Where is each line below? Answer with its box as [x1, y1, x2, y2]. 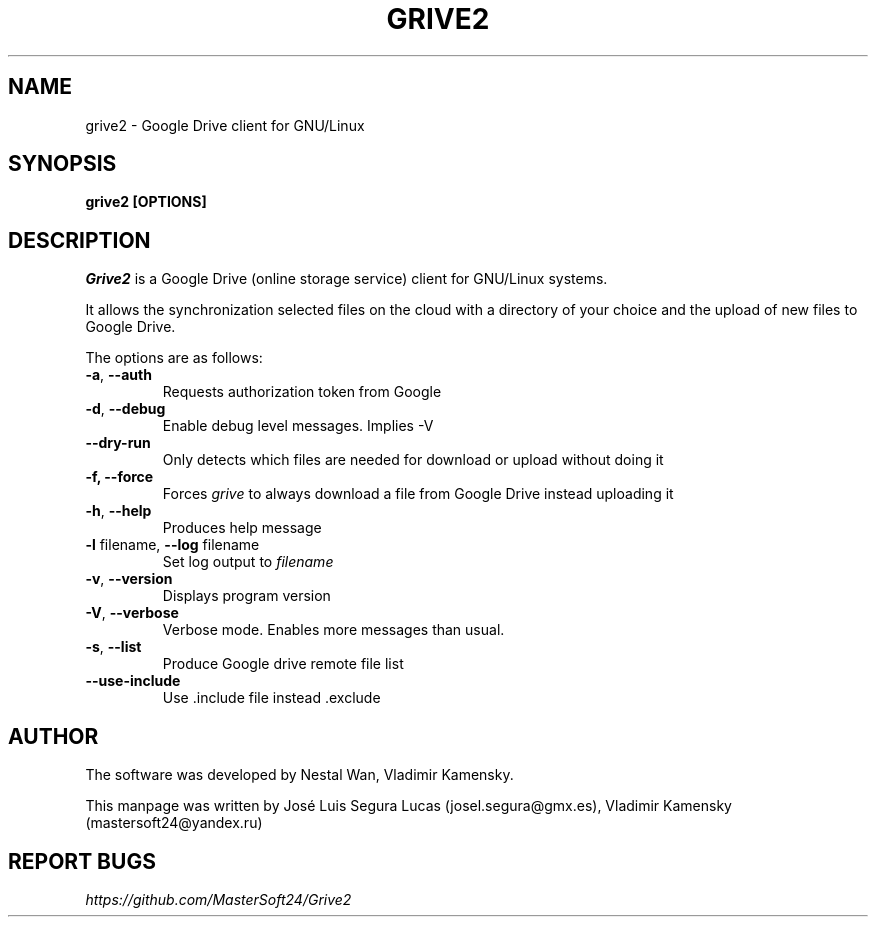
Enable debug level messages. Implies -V [162, 417, 434, 435]
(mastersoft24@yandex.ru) [85, 814, 263, 832]
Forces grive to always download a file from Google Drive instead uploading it [162, 485, 674, 503]
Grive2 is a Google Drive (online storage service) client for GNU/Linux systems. [85, 270, 608, 288]
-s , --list [85, 638, 142, 656]
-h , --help [85, 502, 152, 520]
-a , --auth [85, 366, 152, 384]
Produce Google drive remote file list [162, 655, 404, 673]
